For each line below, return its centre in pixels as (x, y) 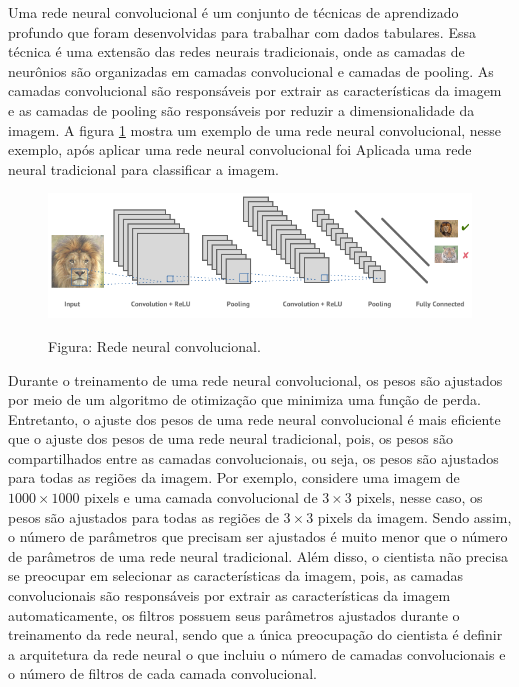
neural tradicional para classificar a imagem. (143, 168)
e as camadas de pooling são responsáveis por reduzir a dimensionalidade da (241, 109)
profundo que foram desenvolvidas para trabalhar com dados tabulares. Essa (242, 31)
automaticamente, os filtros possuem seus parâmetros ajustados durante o (234, 614)
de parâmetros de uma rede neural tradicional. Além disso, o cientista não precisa (258, 555)
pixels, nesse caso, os (419, 497)
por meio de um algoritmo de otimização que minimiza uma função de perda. (244, 399)
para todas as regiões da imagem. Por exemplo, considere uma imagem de (234, 477)
